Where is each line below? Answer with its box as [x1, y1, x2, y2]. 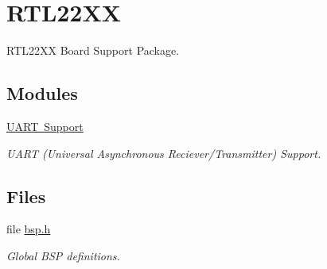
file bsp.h [6, 221, 51, 237]
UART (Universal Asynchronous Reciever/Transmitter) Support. [6, 144, 321, 161]
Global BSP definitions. [6, 247, 120, 263]
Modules [6, 81, 78, 106]
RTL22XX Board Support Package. [6, 42, 180, 59]
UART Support [6, 117, 84, 134]
